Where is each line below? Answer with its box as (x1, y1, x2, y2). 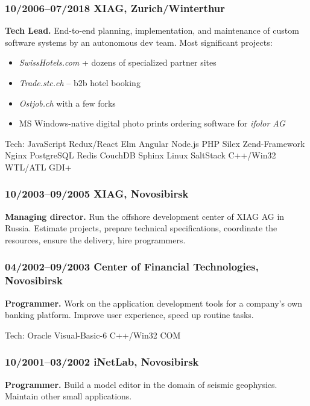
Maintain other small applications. (5, 390, 132, 402)
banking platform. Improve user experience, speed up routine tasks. (5, 308, 254, 321)
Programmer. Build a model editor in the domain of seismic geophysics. (5, 378, 277, 390)
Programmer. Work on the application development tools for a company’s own (5, 296, 303, 309)
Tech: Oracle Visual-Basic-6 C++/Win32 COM (5, 328, 181, 341)
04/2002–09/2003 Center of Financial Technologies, (5, 259, 259, 274)
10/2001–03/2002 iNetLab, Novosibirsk (5, 354, 199, 369)
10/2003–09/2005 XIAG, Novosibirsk (5, 186, 189, 201)
